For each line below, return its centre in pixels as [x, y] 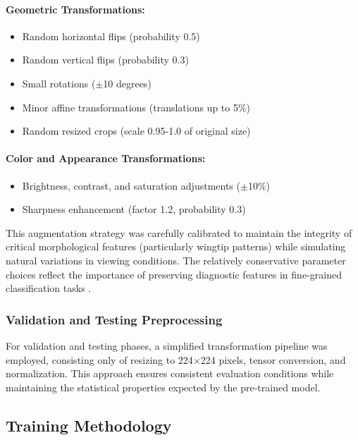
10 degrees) [127, 83]
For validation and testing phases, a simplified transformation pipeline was [167, 345]
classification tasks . [49, 288]
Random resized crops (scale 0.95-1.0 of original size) [136, 131]
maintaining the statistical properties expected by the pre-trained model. [163, 387]
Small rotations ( [59, 83]
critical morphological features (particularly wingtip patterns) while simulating [176, 246]
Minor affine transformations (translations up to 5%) [136, 107]
